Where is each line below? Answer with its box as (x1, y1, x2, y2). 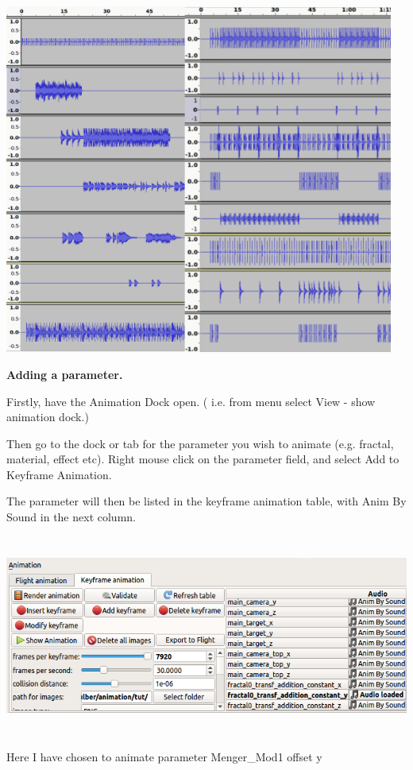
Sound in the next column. (6, 509, 136, 525)
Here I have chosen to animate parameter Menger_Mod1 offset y (6, 748, 322, 764)
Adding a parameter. (6, 366, 123, 382)
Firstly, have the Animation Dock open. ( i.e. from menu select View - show (6, 393, 376, 409)
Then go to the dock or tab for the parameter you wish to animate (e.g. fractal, (6, 435, 394, 451)
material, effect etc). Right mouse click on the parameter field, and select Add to (6, 451, 399, 467)
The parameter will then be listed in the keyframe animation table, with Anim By (6, 493, 407, 509)
